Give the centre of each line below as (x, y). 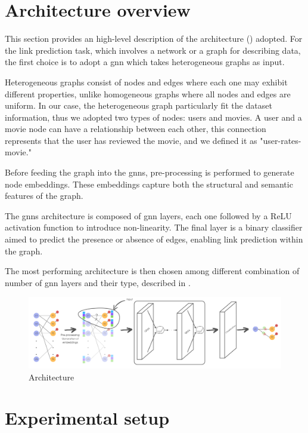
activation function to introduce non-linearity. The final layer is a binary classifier (154, 227)
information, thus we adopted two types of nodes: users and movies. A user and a (153, 117)
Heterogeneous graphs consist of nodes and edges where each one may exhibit (146, 82)
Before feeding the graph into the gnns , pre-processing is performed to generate (150, 172)
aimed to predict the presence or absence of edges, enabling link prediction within (154, 239)
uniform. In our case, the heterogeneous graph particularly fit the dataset (139, 105)
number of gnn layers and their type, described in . (98, 282)
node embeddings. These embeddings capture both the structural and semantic (149, 184)
